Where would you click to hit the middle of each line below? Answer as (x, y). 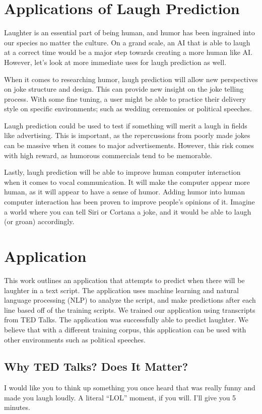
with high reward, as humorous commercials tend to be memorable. (108, 155)
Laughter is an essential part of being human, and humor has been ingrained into (129, 32)
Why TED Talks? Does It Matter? (96, 366)
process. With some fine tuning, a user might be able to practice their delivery (125, 98)
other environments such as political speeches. (75, 339)
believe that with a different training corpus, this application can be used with (125, 329)
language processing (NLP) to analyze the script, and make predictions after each (130, 300)
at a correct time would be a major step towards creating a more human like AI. (128, 52)
